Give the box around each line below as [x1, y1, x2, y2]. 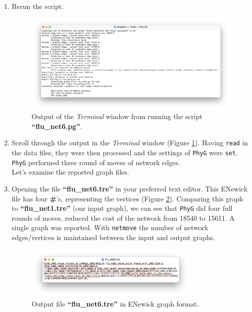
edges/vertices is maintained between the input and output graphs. [11, 232, 215, 243]
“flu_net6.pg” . [31, 121, 82, 131]
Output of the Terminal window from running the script [31, 111, 202, 122]
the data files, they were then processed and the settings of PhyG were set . [11, 147, 238, 158]
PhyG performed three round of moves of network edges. [11, 157, 180, 167]
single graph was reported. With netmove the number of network [11, 222, 208, 233]
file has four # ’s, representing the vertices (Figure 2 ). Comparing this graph [11, 193, 244, 203]
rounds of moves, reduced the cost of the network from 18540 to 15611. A [11, 212, 235, 223]
